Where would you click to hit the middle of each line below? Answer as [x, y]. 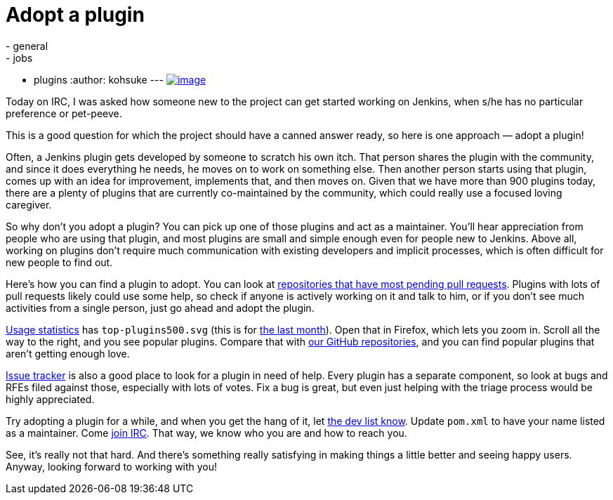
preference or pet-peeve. [64, 113]
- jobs [19, 58]
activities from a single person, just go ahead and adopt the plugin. [160, 308]
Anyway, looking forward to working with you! [112, 466]
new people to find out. [59, 262]
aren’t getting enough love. [68, 353]
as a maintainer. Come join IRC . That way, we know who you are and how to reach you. [206, 433]
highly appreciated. [50, 399]
